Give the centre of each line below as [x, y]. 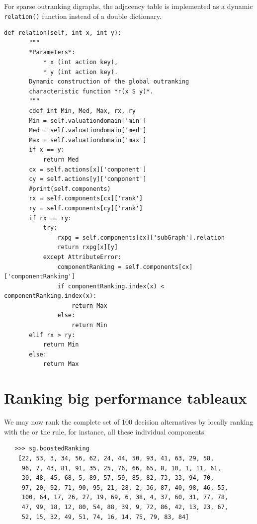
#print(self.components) [70, 189]
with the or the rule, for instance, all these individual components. [105, 431]
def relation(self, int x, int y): [63, 33]
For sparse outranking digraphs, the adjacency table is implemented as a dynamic [128, 6]
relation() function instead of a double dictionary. [83, 16]
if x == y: [47, 150]
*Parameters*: [52, 52]
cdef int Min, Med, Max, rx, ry [82, 111]
